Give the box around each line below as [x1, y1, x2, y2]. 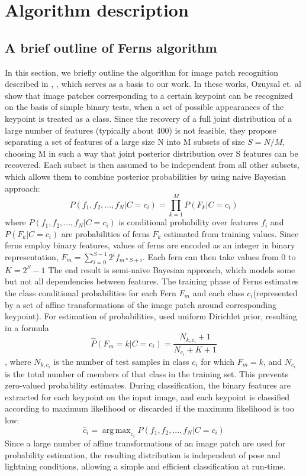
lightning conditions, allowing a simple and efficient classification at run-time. [5, 460, 286, 472]
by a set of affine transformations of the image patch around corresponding [5, 298, 277, 310]
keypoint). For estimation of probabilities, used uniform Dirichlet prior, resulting [5, 310, 297, 322]
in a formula [5, 321, 49, 333]
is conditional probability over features [118, 216, 259, 228]
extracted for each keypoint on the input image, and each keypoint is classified [5, 390, 289, 403]
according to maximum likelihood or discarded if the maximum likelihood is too [5, 402, 294, 415]
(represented [253, 287, 298, 299]
